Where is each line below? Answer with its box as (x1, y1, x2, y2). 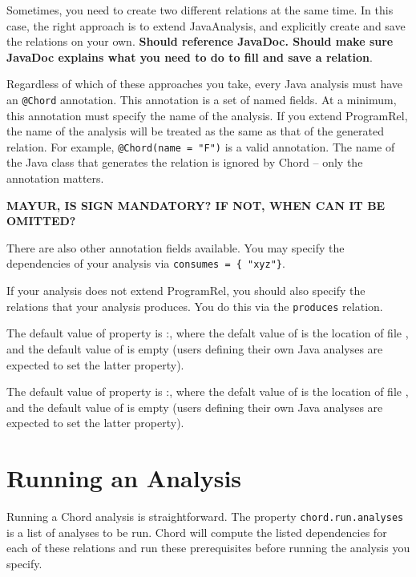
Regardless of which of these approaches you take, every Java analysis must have (6, 75, 403, 92)
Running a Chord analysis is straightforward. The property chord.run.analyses (6, 508, 404, 525)
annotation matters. (6, 170, 104, 187)
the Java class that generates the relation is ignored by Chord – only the (6, 154, 363, 171)
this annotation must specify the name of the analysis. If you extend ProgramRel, (6, 107, 408, 123)
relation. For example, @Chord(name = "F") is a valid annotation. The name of (6, 138, 395, 155)
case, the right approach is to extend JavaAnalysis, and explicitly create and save (6, 17, 406, 34)
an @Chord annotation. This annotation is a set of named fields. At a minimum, (6, 91, 397, 107)
